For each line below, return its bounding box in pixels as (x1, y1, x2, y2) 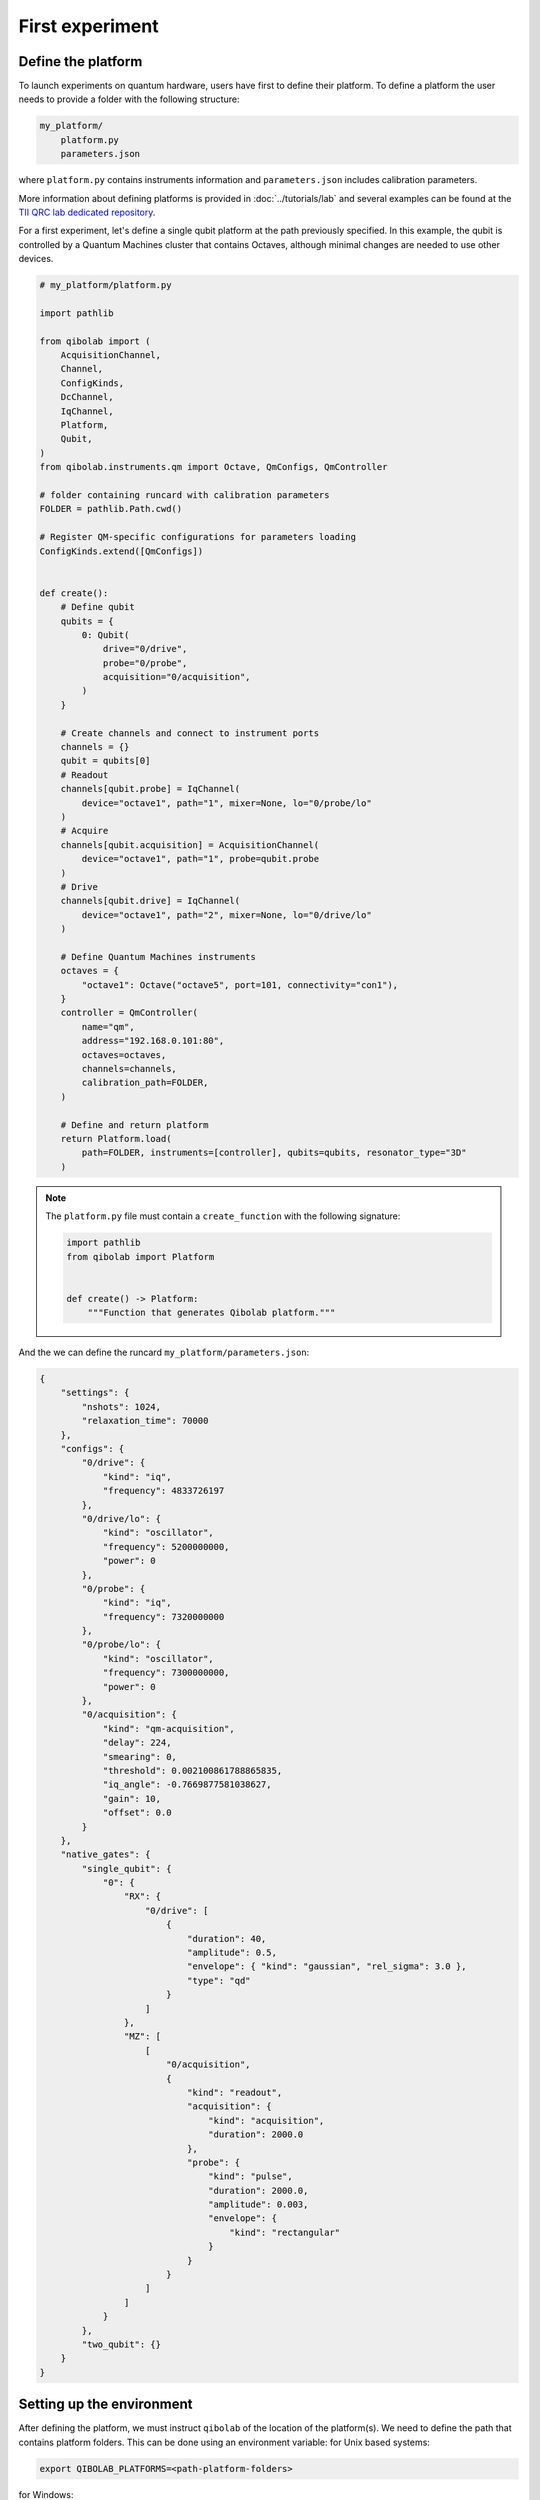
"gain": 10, (102, 1793, 162, 1804)
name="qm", (81, 1021, 135, 1032)
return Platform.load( (60, 1133, 172, 1144)
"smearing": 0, (102, 1751, 177, 1762)
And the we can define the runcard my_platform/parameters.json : (18, 1346, 310, 1359)
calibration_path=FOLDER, (81, 1077, 209, 1089)
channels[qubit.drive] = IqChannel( (60, 895, 240, 907)
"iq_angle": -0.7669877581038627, (102, 1779, 272, 1790)
